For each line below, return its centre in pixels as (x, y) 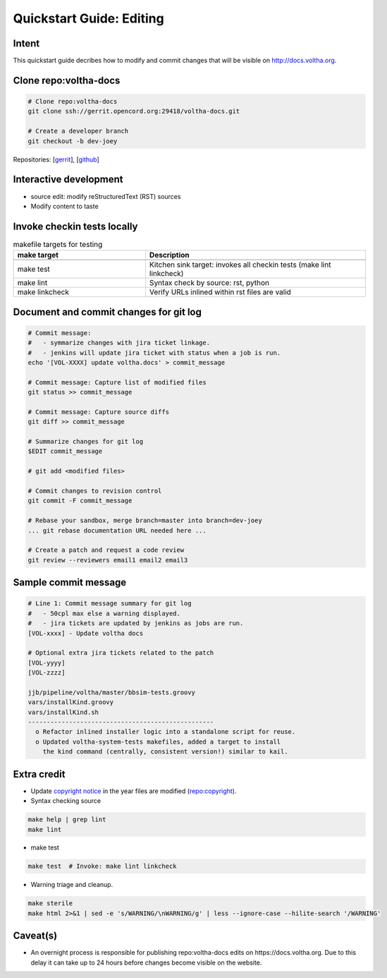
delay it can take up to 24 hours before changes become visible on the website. (146, 962)
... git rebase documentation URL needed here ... (117, 530)
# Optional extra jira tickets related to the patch (121, 653)
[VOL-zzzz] (47, 673)
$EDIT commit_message (65, 451)
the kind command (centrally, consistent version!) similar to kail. (165, 752)
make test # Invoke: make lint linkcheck (102, 867)
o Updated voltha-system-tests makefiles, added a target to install (158, 742)
